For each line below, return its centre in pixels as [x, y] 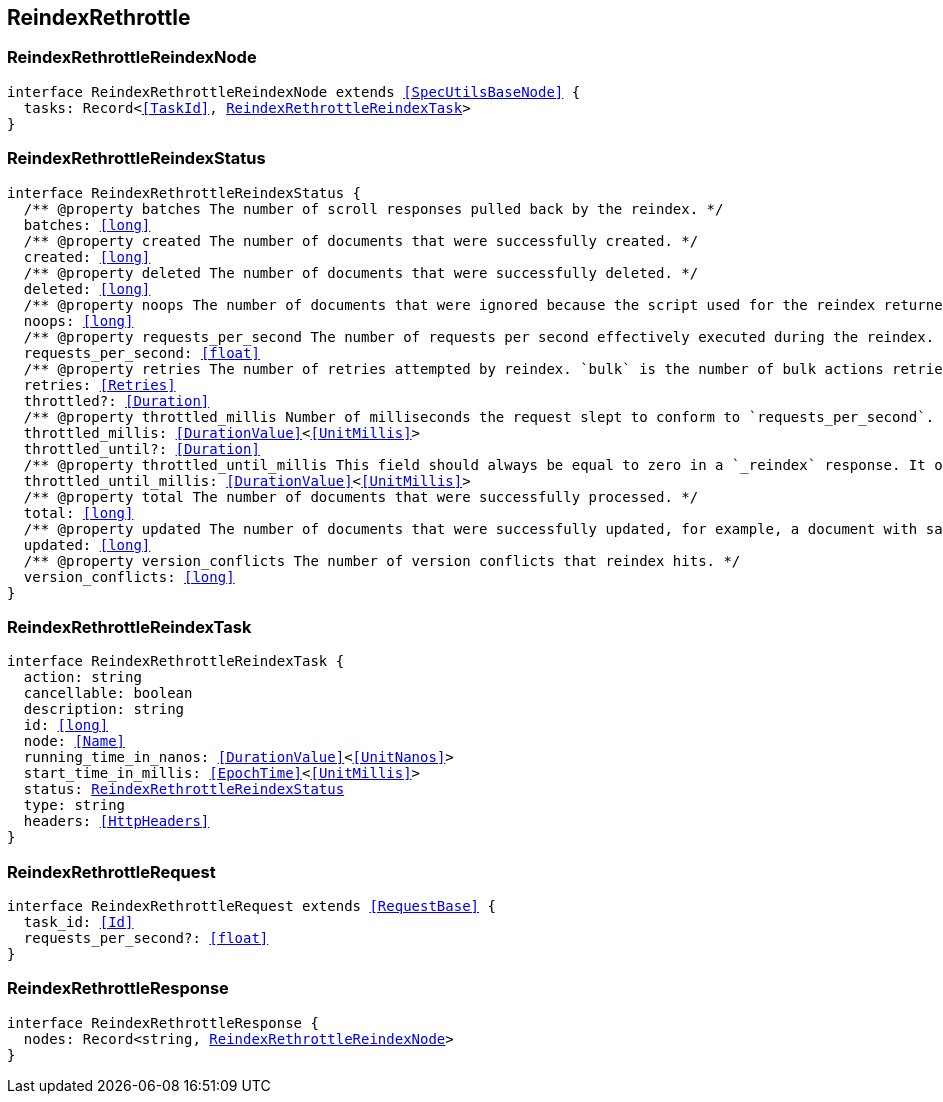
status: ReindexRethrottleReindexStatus [184, 789]
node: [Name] [74, 741]
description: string [104, 709]
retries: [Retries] [99, 384]
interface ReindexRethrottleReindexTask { [176, 661]
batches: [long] [87, 224]
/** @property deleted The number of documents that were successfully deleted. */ [361, 272]
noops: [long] [78, 320]
